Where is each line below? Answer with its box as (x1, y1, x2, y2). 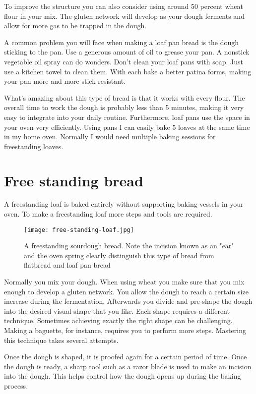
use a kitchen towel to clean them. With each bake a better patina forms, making (4, 66, 252, 76)
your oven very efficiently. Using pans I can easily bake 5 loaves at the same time (4, 121, 250, 132)
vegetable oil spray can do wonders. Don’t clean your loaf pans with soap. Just (4, 56, 243, 66)
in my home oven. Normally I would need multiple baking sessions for (4, 131, 216, 142)
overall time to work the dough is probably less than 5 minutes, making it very (4, 102, 244, 113)
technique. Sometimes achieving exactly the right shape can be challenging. (4, 315, 233, 326)
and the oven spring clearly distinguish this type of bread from (24, 250, 214, 260)
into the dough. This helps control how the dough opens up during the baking (4, 371, 241, 381)
